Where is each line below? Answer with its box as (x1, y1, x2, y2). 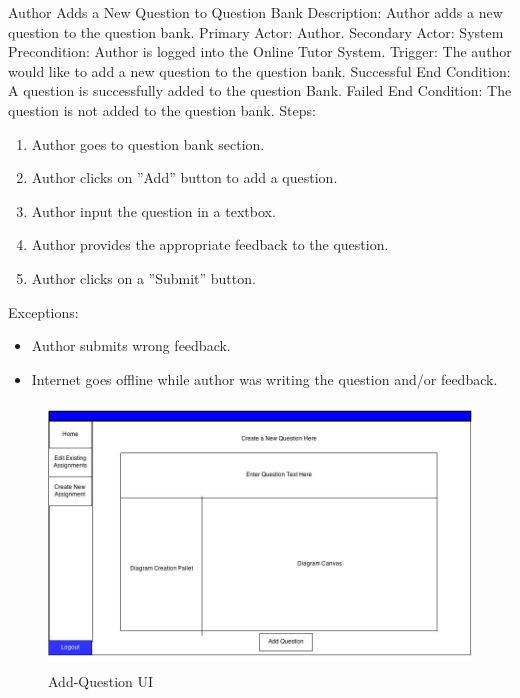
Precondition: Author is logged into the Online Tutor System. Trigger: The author (8, 41, 512, 62)
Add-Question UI (48, 671, 154, 692)
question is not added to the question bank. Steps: (8, 99, 316, 120)
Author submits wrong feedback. (31, 335, 231, 356)
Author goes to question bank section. (31, 133, 265, 154)
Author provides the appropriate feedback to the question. (31, 234, 389, 255)
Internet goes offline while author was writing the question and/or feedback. (31, 368, 498, 389)
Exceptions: (8, 301, 79, 322)
